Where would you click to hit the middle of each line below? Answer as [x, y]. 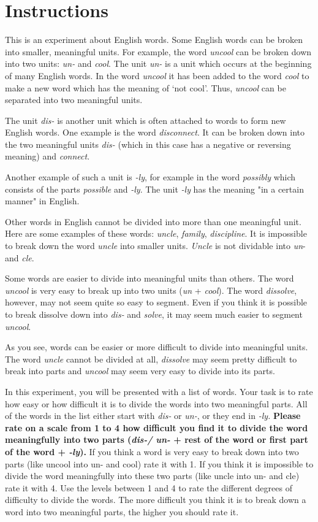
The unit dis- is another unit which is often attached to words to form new [146, 120]
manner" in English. [42, 201]
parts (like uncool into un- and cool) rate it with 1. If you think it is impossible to [159, 463]
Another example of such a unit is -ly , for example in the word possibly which [150, 177]
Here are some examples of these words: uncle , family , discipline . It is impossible [156, 233]
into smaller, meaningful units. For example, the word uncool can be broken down [158, 51]
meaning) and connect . [47, 156]
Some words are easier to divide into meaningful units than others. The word [150, 278]
